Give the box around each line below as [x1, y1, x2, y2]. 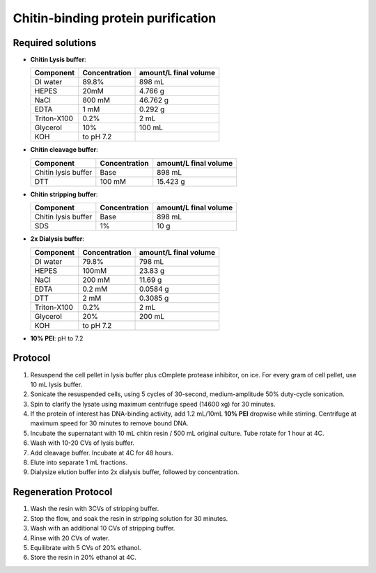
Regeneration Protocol [13, 486, 113, 498]
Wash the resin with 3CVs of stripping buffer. [30, 505, 159, 513]
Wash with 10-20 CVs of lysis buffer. [30, 439, 135, 447]
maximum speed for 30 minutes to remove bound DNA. [30, 419, 189, 427]
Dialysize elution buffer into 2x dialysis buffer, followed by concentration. [30, 468, 240, 476]
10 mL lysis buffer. [30, 380, 83, 388]
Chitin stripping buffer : [30, 190, 98, 198]
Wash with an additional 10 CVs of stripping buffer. [30, 524, 175, 533]
